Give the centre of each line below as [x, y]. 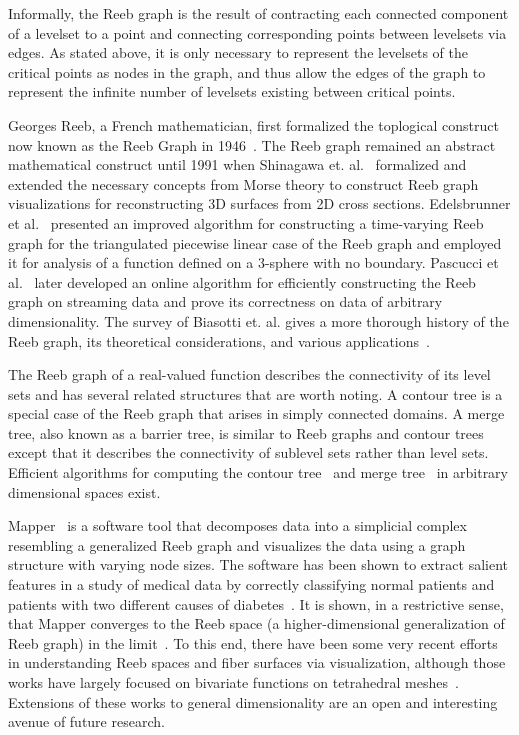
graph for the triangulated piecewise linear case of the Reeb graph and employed [255, 242]
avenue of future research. [86, 721]
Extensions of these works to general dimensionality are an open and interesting [253, 701]
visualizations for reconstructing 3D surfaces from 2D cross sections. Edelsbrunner [259, 203]
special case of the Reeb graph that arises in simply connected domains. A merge [256, 413]
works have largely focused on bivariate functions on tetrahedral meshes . [233, 682]
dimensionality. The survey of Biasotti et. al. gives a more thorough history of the [258, 320]
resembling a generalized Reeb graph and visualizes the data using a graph [237, 544]
